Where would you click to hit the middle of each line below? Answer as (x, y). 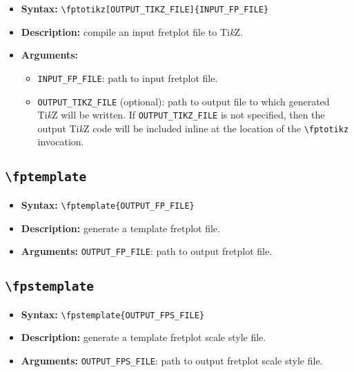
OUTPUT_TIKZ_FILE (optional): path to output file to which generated (184, 101)
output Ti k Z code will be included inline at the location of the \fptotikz (193, 128)
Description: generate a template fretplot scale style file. (144, 337)
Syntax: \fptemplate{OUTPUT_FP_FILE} (108, 204)
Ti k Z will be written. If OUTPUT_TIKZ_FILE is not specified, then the (181, 115)
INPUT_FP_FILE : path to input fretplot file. (128, 77)
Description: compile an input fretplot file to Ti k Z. (132, 31)
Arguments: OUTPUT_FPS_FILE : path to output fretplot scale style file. (172, 360)
